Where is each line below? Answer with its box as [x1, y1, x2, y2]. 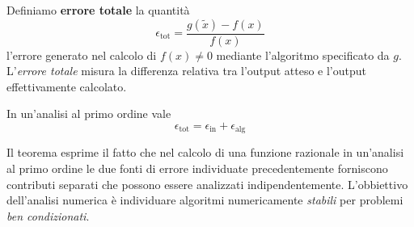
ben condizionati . [6, 207, 90, 224]
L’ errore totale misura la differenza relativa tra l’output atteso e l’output [6, 62, 366, 79]
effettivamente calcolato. [6, 78, 127, 95]
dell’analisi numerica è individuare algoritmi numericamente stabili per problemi [6, 191, 403, 208]
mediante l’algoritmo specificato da [216, 46, 390, 63]
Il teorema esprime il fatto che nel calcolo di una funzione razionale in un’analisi [6, 144, 404, 161]
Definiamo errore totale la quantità [6, 2, 190, 18]
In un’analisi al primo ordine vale [6, 105, 171, 122]
